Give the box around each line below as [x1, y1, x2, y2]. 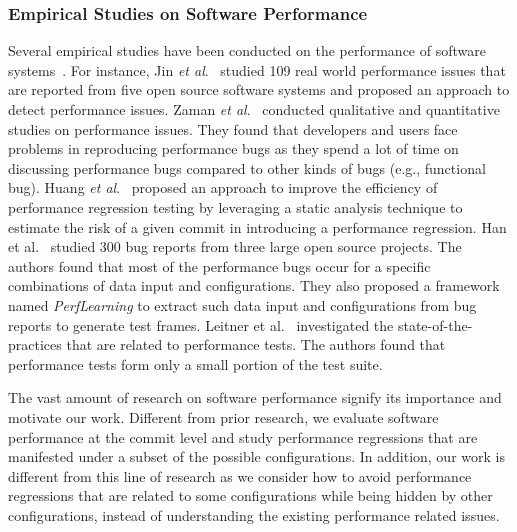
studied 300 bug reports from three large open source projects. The [50, 236, 462, 257]
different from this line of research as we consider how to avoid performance [8, 465, 472, 486]
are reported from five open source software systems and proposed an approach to [8, 79, 510, 100]
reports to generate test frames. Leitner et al [8, 314, 281, 335]
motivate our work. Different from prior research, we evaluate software [8, 406, 439, 427]
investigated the [296, 314, 394, 335]
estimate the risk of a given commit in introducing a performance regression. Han [8, 216, 507, 237]
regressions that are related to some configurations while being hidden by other [8, 485, 493, 506]
